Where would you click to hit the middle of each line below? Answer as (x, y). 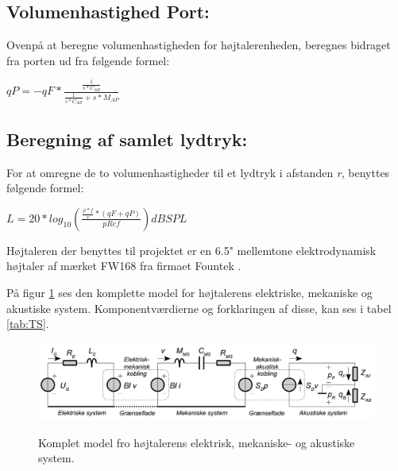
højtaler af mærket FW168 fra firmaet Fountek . (124, 266)
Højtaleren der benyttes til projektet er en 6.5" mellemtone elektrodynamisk (191, 250)
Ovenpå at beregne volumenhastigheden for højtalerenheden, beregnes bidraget (199, 45)
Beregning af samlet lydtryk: (127, 139)
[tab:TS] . (28, 324)
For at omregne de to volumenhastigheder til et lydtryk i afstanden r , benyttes (198, 172)
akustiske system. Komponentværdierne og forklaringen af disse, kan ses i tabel (199, 308)
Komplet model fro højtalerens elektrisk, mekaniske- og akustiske (197, 442)
